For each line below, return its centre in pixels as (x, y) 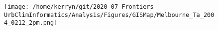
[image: (17, 7)
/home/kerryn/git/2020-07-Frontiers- (95, 7)
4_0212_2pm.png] (31, 23)
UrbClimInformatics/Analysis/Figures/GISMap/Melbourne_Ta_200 (109, 15)
